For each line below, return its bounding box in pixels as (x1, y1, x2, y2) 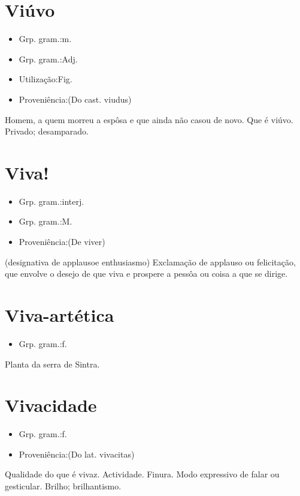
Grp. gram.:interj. (19, 195, 84, 207)
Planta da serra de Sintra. (5, 357, 100, 370)
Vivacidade (5, 393, 97, 417)
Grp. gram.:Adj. (19, 52, 78, 65)
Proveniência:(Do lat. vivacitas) (19, 447, 135, 460)
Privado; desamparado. (5, 125, 89, 138)
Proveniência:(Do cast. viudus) (19, 92, 132, 105)
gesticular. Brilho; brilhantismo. (5, 480, 122, 492)
